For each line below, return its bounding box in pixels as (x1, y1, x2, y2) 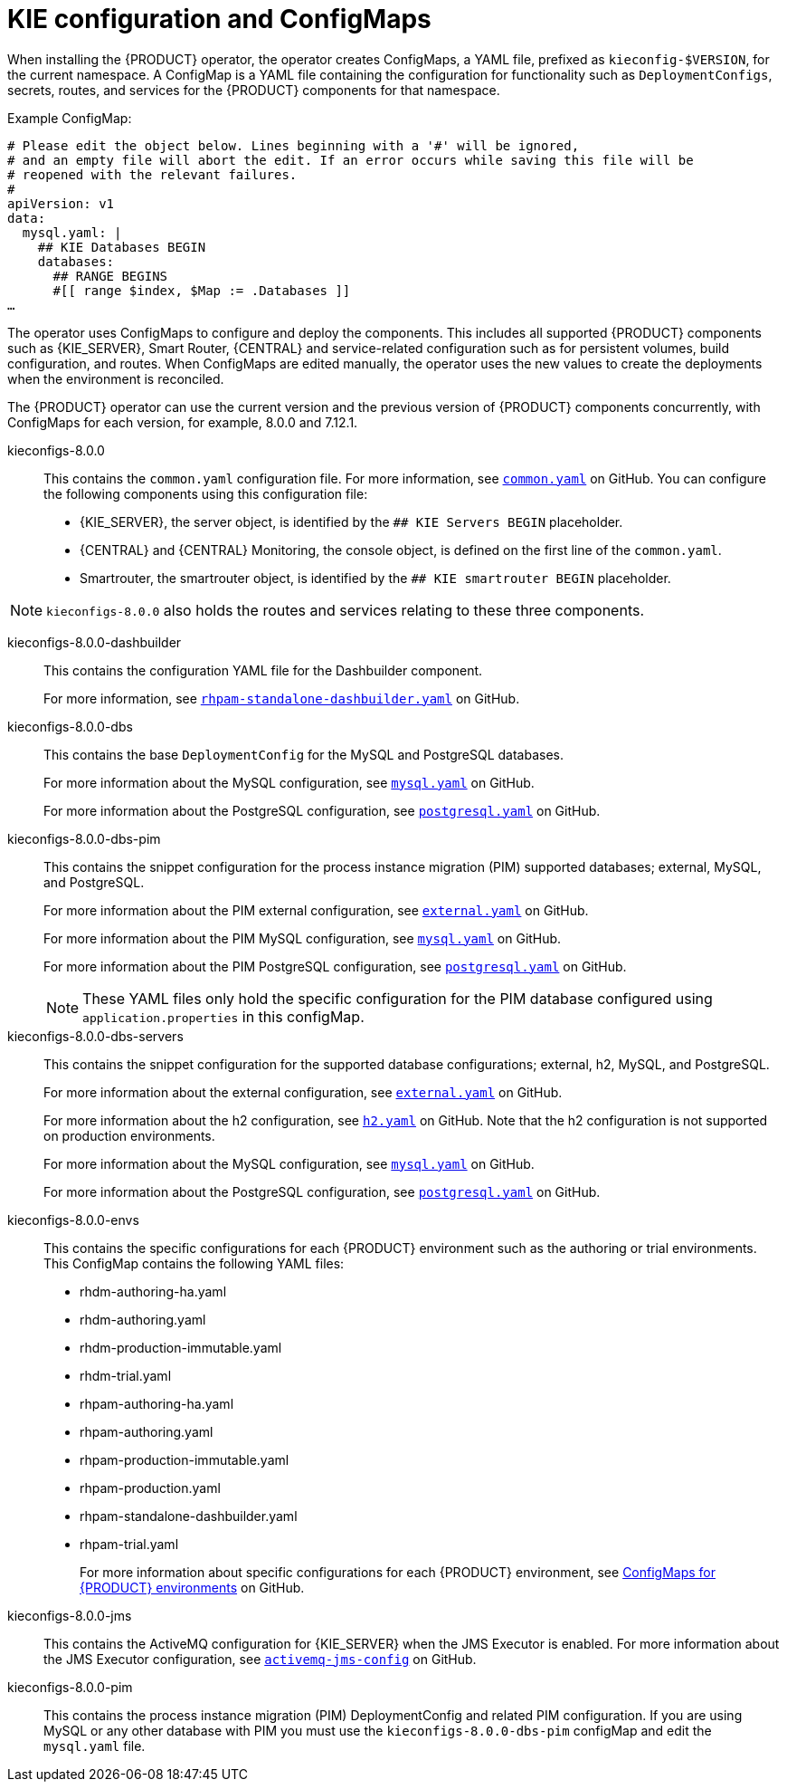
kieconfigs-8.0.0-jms (7, 1607, 132, 1623)
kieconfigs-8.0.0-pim (7, 1679, 133, 1695)
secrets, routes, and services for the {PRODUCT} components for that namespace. (7, 81, 500, 98)
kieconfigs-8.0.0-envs (7, 1211, 139, 1228)
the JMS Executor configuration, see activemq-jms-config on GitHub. (43, 1650, 477, 1667)
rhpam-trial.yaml (80, 1535, 179, 1552)
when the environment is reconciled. (7, 370, 224, 387)
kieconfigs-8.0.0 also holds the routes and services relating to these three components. (46, 600, 645, 619)
